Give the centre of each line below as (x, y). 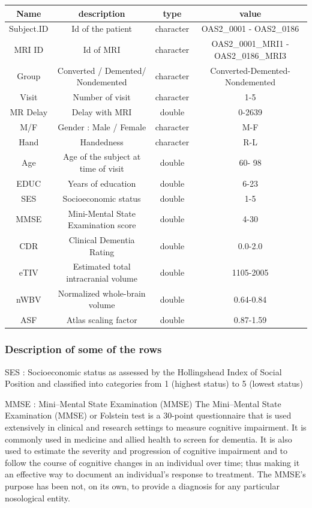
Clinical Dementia (102, 240)
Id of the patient (102, 29)
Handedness (102, 141)
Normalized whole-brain (102, 293)
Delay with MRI (102, 111)
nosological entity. (37, 497)
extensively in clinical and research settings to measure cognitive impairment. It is (156, 427)
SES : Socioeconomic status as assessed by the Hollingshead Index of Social (143, 371)
